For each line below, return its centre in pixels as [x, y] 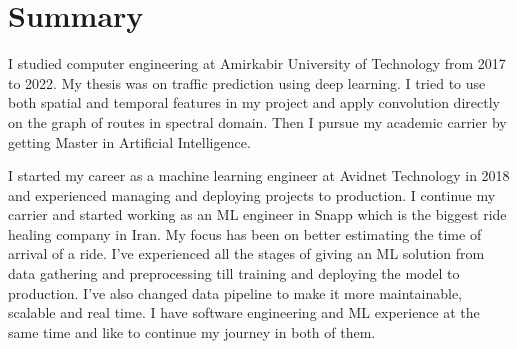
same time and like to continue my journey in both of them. [192, 331]
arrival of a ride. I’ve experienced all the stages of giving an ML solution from [246, 253]
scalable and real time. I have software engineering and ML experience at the [244, 312]
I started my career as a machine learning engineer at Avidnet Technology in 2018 [259, 175]
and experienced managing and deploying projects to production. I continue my [252, 194]
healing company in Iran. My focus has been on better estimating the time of [245, 233]
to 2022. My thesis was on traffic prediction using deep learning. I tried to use [247, 82]
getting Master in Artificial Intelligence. [129, 141]
